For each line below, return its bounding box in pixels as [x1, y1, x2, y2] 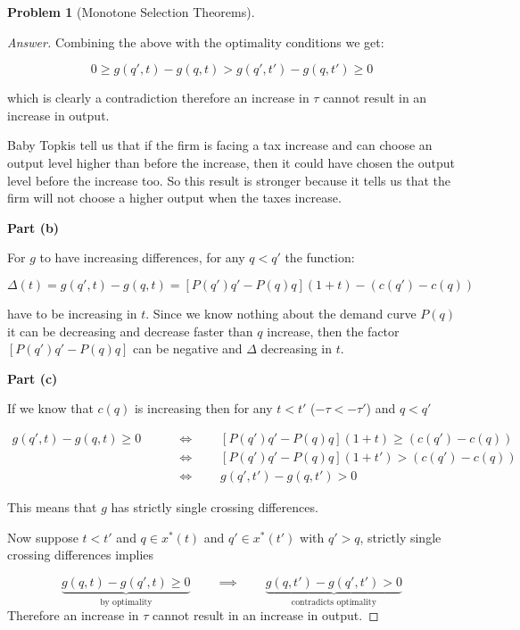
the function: [285, 248, 355, 267]
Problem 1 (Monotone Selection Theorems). [7, 3, 255, 21]
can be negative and [133, 339, 243, 358]
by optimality [100, 597, 153, 607]
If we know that [7, 399, 94, 418]
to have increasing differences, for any [39, 248, 245, 267]
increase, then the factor [267, 321, 400, 340]
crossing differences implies [7, 545, 154, 564]
